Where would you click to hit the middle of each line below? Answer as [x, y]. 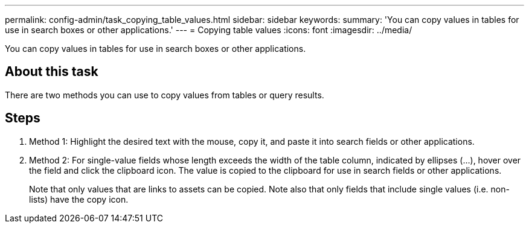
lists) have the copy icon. [79, 199]
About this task [52, 72]
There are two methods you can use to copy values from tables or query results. [165, 95]
